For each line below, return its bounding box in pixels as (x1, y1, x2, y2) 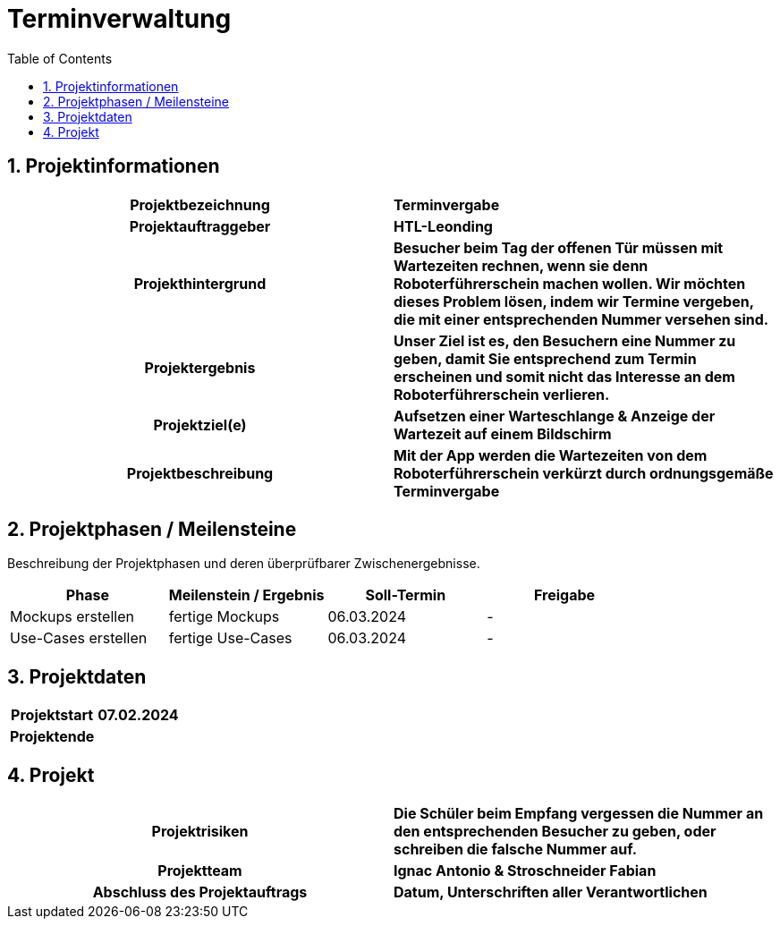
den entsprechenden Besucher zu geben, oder (394, 822, 716, 841)
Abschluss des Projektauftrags (92, 883, 308, 902)
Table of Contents (7, 50, 113, 66)
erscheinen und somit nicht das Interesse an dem (394, 367, 735, 386)
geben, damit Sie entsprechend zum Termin (394, 349, 697, 368)
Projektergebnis (144, 358, 256, 377)
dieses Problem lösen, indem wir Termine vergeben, (394, 292, 754, 310)
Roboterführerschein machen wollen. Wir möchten (394, 274, 746, 293)
